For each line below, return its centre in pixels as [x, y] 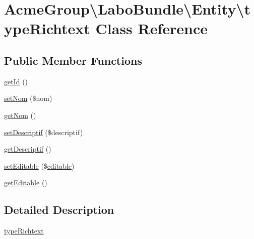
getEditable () [26, 183]
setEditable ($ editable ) [39, 165]
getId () [16, 81]
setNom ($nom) [28, 98]
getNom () [20, 115]
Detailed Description [59, 210]
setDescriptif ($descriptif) [44, 132]
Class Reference [152, 28]
